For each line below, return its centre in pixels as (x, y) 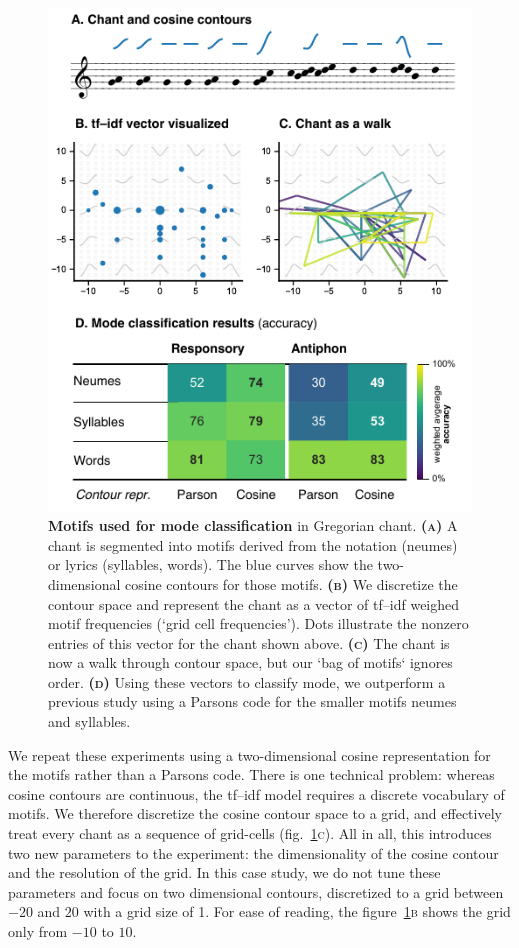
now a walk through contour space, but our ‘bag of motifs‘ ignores (250, 662)
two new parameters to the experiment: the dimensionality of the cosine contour (253, 852)
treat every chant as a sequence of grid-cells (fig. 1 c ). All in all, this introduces (250, 833)
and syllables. (89, 721)
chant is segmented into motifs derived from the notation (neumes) (253, 544)
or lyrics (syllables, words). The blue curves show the (210, 564)
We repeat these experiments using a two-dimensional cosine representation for (249, 754)
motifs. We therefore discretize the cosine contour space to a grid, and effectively (255, 813)
